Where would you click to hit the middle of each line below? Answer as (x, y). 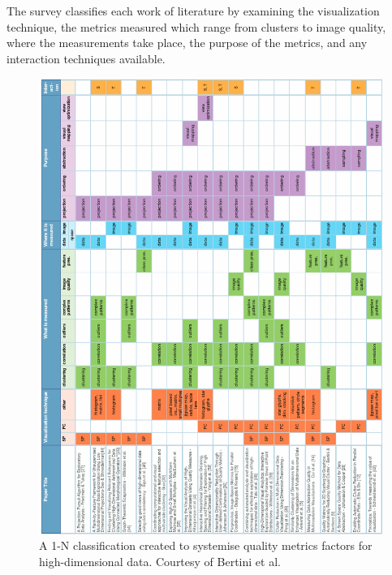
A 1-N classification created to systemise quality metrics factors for (206, 545)
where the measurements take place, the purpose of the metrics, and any (187, 43)
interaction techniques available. (86, 58)
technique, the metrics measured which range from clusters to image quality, (196, 26)
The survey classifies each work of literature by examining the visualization (193, 11)
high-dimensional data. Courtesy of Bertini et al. (160, 561)
